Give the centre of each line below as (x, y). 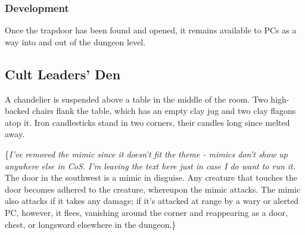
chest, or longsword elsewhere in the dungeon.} (91, 224)
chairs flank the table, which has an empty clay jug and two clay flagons (164, 111)
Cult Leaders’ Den (63, 74)
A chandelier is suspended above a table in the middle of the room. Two (136, 99)
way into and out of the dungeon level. (75, 41)
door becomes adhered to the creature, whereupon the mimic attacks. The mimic (153, 189)
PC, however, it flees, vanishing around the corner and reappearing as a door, (146, 212)
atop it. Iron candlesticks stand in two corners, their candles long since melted (147, 122)
